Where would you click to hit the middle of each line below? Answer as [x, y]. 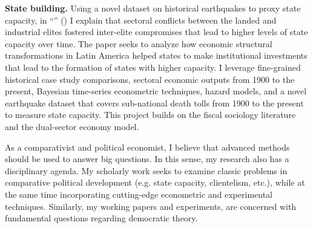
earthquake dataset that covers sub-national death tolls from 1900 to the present [154, 103]
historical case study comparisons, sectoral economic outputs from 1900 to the [150, 79]
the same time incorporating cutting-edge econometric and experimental [139, 194]
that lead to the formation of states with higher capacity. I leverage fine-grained [153, 67]
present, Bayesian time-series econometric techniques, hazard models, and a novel [156, 91]
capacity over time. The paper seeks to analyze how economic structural [139, 43]
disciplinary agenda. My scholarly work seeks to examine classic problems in [146, 170]
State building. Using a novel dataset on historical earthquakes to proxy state [153, 8]
